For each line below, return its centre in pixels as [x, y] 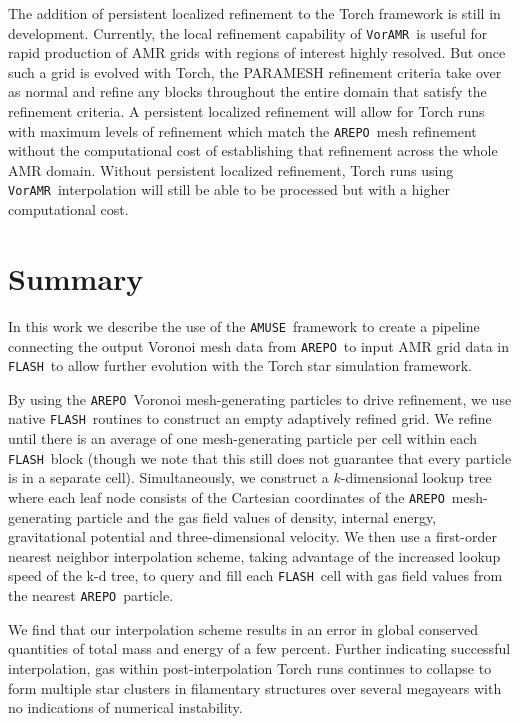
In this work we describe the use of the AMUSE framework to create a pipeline [244, 325]
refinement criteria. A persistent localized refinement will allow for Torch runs [246, 111]
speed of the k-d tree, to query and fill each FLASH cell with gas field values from [255, 575]
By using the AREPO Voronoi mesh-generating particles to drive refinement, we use [260, 398]
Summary [76, 277]
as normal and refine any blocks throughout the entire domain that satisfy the [247, 91]
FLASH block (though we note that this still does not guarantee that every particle [260, 457]
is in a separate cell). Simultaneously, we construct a [168, 477]
